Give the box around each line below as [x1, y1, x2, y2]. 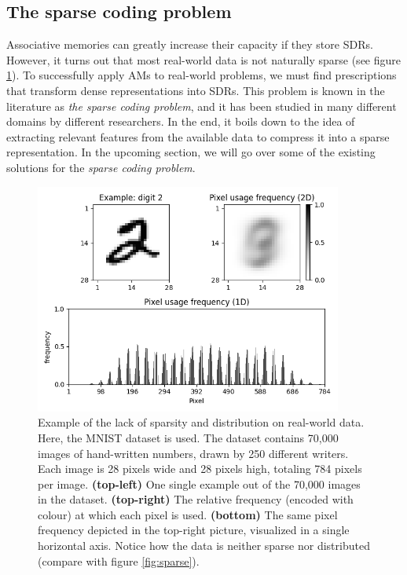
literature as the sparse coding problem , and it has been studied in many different [6, 97, 397, 114]
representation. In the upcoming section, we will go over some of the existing [6, 144, 376, 160]
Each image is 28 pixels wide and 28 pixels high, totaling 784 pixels [38, 460, 362, 477]
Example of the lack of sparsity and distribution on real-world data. [38, 414, 365, 430]
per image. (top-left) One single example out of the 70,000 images [38, 475, 361, 492]
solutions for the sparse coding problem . [6, 159, 196, 175]
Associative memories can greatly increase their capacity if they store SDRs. [6, 36, 373, 53]
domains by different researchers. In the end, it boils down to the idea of [6, 113, 355, 130]
